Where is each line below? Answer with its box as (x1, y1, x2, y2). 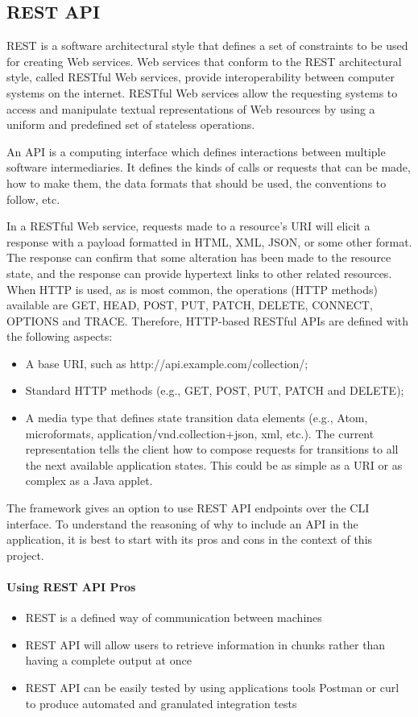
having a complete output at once (25, 652, 192, 669)
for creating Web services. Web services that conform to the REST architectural (6, 52, 402, 69)
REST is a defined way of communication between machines (25, 609, 322, 626)
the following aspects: (6, 328, 113, 345)
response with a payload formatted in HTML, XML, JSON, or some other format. (6, 233, 412, 250)
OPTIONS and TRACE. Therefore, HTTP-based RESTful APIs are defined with (6, 312, 409, 329)
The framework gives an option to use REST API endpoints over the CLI (6, 499, 370, 516)
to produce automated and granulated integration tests (25, 694, 297, 711)
